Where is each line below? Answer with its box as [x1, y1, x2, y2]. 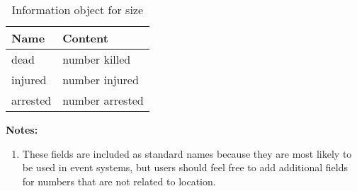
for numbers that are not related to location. [22, 173, 216, 188]
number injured [62, 71, 139, 88]
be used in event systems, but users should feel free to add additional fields [22, 160, 348, 175]
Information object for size [11, 1, 144, 18]
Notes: [6, 122, 38, 137]
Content [62, 30, 108, 46]
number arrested [62, 92, 144, 108]
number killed [62, 51, 131, 67]
